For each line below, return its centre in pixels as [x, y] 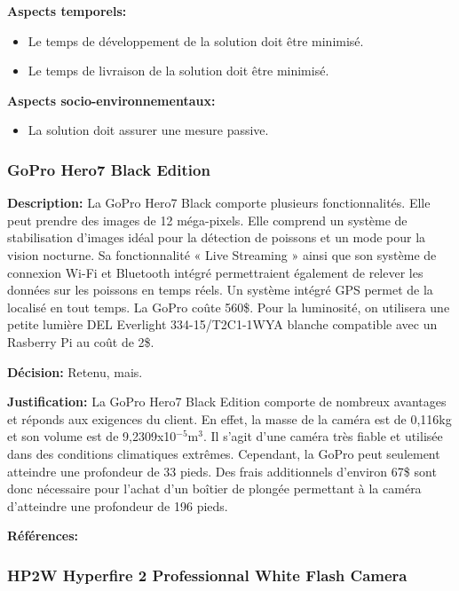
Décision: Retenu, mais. [75, 371]
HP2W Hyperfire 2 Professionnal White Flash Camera [207, 575]
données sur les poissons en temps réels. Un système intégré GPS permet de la [220, 290]
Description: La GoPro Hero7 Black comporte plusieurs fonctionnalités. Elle [219, 203]
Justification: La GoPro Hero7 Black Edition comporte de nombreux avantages [227, 402]
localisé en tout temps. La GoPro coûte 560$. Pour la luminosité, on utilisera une [229, 307]
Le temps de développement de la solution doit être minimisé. [196, 40]
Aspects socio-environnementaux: [111, 100]
